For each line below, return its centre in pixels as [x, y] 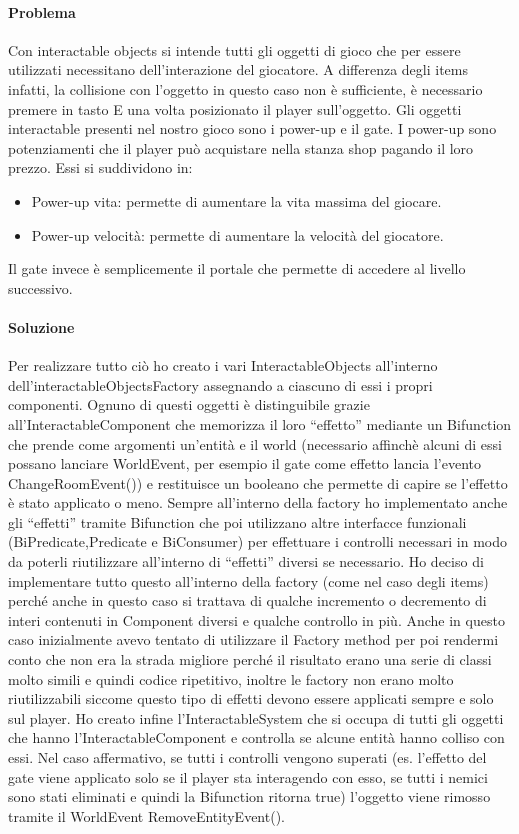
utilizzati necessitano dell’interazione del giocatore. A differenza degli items [238, 69]
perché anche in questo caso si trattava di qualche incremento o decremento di [247, 600]
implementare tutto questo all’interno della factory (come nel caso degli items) [248, 580]
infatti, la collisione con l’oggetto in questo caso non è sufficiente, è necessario [245, 88]
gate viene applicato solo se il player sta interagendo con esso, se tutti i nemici [248, 776]
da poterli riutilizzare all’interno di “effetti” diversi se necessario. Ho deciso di [246, 561]
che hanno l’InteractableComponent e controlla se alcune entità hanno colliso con [256, 737]
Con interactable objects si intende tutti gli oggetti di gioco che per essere [234, 49]
